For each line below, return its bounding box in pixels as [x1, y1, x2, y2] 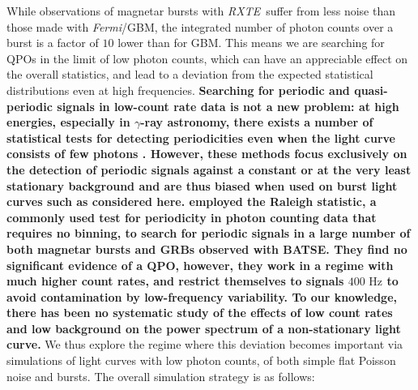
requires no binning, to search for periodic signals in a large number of [6, 225, 411, 242]
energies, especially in [6, 114, 130, 131]
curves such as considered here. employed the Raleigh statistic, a [6, 193, 377, 210]
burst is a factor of [6, 34, 99, 51]
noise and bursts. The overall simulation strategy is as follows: [6, 367, 315, 384]
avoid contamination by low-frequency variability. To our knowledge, [6, 288, 398, 305]
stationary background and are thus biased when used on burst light [6, 177, 398, 194]
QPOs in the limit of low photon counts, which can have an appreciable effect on [6, 49, 408, 66]
